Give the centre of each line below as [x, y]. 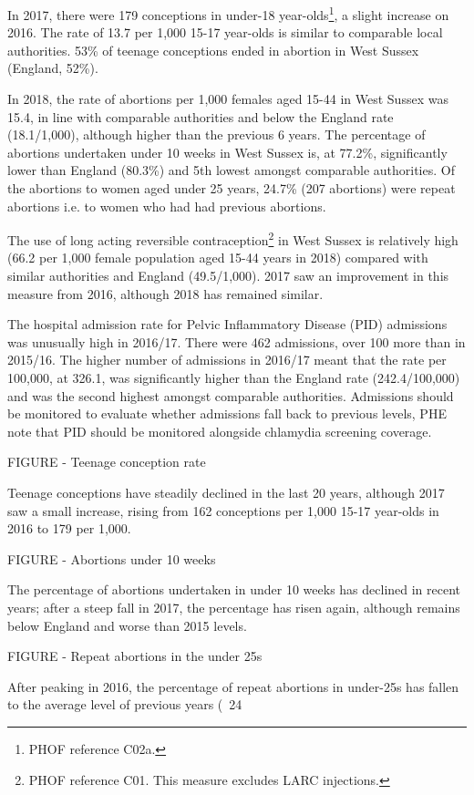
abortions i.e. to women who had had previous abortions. [167, 206]
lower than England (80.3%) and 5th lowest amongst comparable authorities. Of [231, 170]
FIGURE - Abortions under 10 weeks [112, 558]
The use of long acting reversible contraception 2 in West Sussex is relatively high [233, 238]
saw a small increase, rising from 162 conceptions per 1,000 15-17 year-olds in [223, 510]
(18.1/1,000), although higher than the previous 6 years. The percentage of [216, 134]
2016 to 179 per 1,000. [69, 528]
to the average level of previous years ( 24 [125, 704]
